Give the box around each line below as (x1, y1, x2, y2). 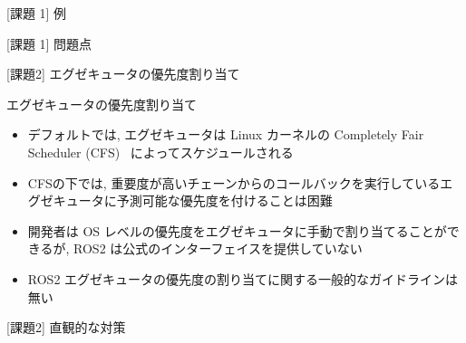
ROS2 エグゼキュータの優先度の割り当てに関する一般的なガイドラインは (27, 269, 459, 288)
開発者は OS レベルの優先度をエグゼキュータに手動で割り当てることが (27, 221, 447, 240)
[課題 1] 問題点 (6, 33, 92, 52)
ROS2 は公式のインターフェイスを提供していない (73, 239, 363, 258)
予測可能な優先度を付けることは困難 (116, 191, 333, 210)
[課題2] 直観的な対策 (6, 318, 126, 337)
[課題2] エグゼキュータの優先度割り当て (6, 64, 240, 83)
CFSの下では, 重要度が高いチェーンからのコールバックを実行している (27, 173, 441, 192)
